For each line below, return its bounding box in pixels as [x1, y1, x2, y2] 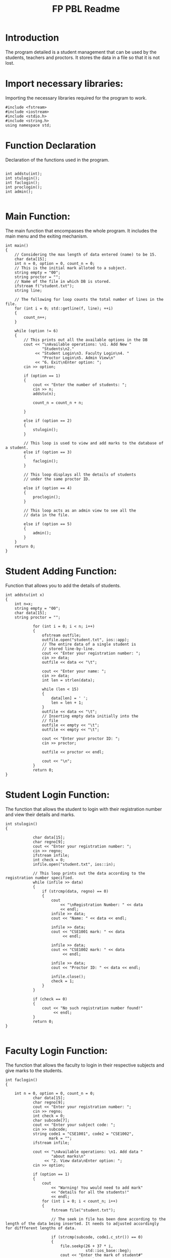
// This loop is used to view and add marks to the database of [24, 440, 164, 446]
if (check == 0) [32, 996, 68, 1001]
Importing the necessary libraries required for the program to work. [5, 94, 147, 101]
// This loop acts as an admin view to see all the [24, 508, 137, 513]
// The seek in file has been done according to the [51, 1216, 166, 1222]
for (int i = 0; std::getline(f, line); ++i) [14, 306, 114, 311]
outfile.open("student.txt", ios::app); [41, 637, 130, 642]
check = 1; [51, 978, 74, 983]
